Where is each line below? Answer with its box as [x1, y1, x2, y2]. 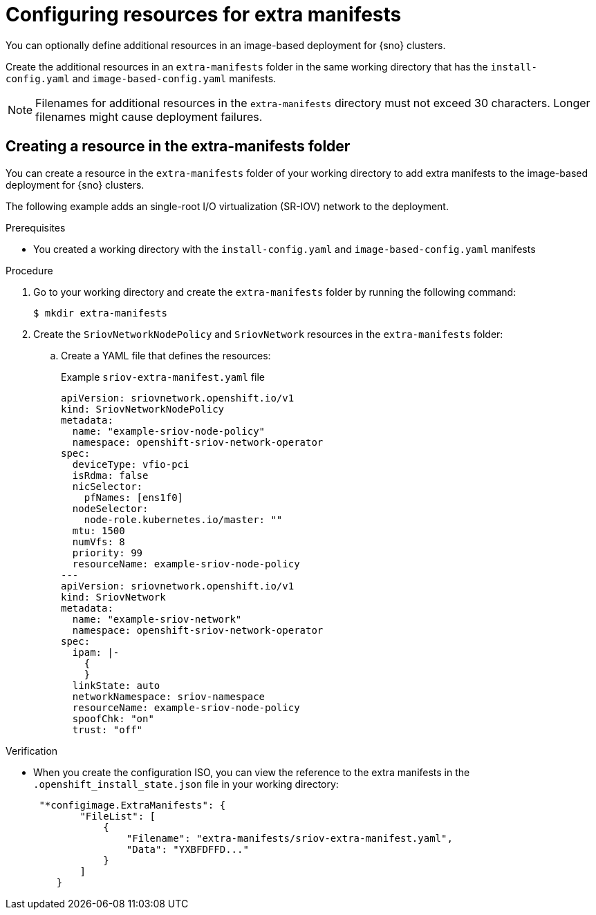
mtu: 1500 [72, 525, 125, 536]
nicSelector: [72, 480, 143, 492]
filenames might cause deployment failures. [35, 109, 263, 124]
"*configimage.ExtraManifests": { [39, 799, 226, 811]
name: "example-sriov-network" [72, 613, 242, 625]
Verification [6, 744, 58, 757]
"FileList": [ [80, 810, 156, 822]
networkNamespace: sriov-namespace [72, 690, 266, 702]
